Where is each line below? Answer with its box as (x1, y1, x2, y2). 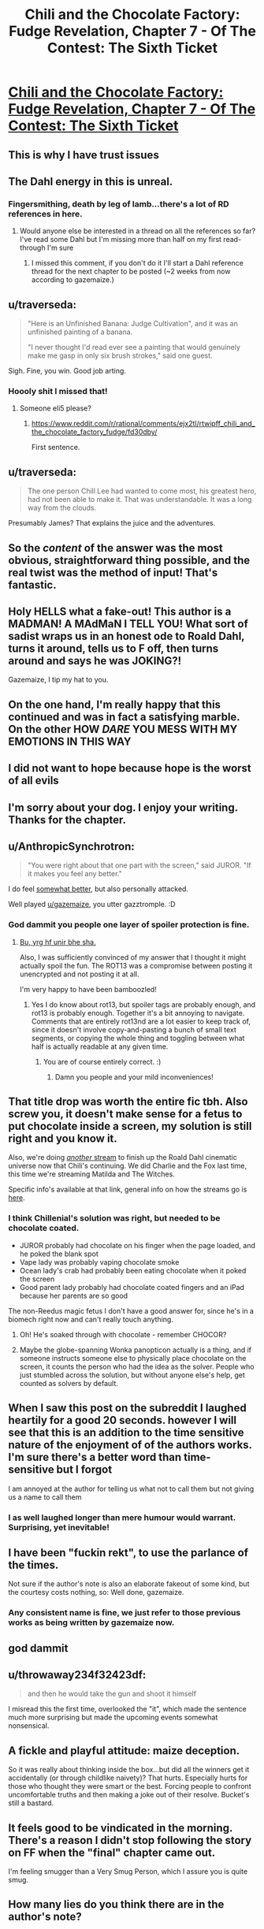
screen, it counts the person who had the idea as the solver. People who (19, 1362, 255, 1371)
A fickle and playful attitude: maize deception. (8, 1744, 240, 1757)
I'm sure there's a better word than (8, 1451, 182, 1464)
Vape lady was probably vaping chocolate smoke (19, 1257, 180, 1266)
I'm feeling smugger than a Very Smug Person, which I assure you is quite (8, 1867, 248, 1876)
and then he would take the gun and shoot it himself (27, 1689, 197, 1699)
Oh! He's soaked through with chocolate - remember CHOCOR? (19, 1329, 227, 1339)
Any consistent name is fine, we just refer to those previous (8, 1607, 241, 1619)
